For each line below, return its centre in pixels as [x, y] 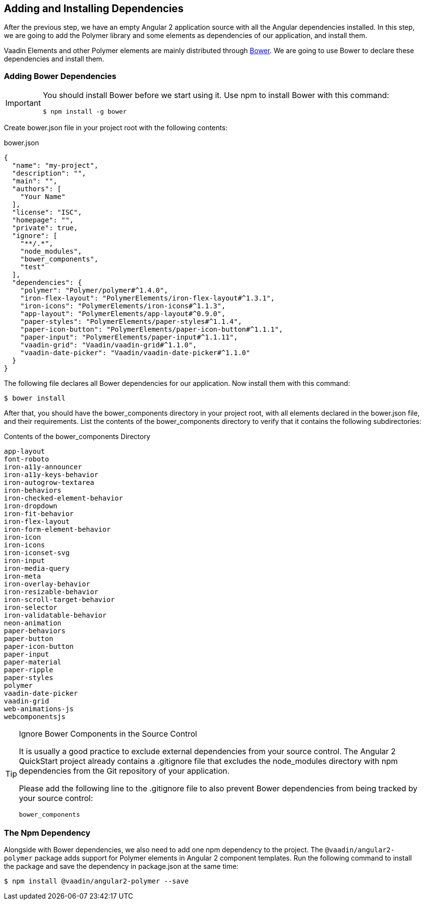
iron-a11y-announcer [43, 467]
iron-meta [22, 576]
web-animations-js [39, 709]
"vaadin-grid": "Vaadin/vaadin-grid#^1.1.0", [109, 345]
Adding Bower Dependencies [60, 76]
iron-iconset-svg [37, 553]
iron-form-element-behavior [57, 530]
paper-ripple [29, 670]
